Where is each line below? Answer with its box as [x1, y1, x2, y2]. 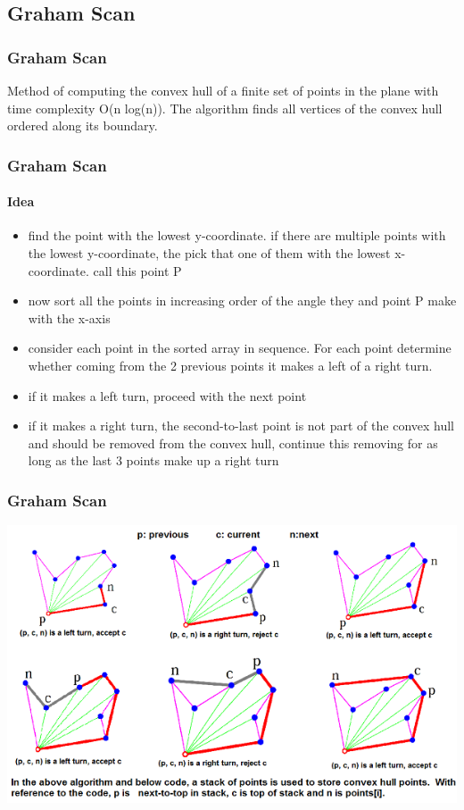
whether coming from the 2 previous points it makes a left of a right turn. [28, 355, 433, 374]
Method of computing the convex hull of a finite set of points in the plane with [7, 81, 439, 99]
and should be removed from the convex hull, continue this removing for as [28, 433, 438, 452]
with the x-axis [28, 308, 111, 327]
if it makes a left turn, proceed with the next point [28, 386, 307, 405]
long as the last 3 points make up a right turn [28, 451, 279, 470]
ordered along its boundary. [7, 116, 158, 135]
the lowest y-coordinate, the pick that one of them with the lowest [28, 244, 391, 263]
